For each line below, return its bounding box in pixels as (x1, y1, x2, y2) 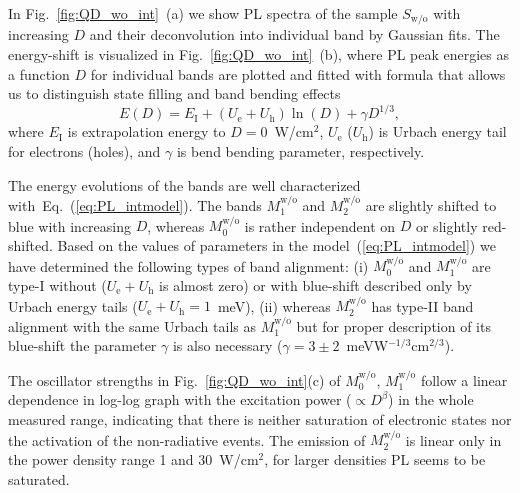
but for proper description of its (296, 315, 491, 336)
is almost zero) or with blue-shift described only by (159, 274, 472, 295)
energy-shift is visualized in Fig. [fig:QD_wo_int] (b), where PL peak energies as (8, 44, 510, 65)
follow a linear (420, 369, 508, 390)
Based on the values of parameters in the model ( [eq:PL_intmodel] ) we (57, 234, 496, 255)
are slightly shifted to (365, 194, 497, 215)
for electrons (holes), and (8, 140, 161, 161)
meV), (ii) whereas (217, 295, 331, 316)
